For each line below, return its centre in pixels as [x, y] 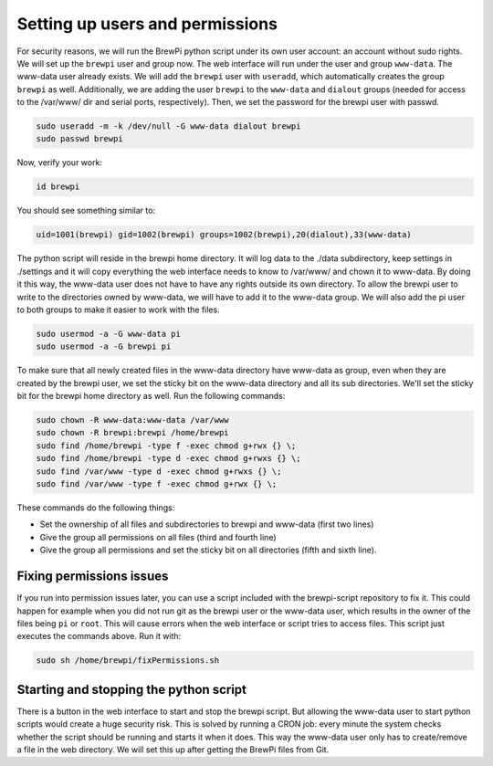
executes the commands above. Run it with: [99, 636]
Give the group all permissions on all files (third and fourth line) [158, 537]
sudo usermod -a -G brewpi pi [104, 346]
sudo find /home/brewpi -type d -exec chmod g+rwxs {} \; [168, 458]
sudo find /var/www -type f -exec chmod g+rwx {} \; [157, 484]
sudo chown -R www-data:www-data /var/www [132, 420]
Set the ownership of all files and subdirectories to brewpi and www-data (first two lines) [207, 524]
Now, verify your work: [59, 163]
